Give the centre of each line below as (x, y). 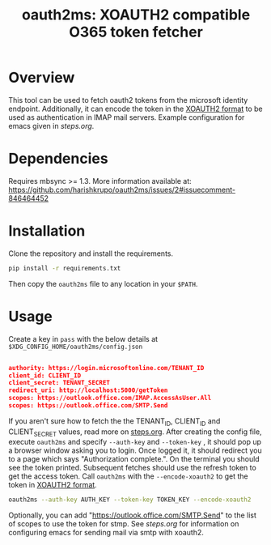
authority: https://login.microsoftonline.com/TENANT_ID (106, 368)
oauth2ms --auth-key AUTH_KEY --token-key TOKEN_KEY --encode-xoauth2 (130, 500)
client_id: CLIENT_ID (45, 375)
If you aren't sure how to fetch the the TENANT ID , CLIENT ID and (114, 422)
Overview (42, 78)
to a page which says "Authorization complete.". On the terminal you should (134, 459)
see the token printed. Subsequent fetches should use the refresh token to (132, 468)
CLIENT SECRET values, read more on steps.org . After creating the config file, (135, 432)
